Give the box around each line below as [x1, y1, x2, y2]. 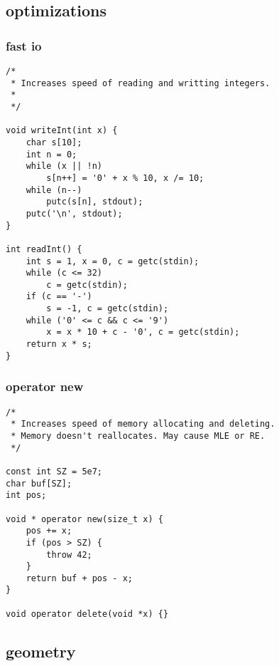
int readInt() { [6, 244, 82, 254]
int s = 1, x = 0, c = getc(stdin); [26, 256, 199, 266]
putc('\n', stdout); [26, 208, 123, 219]
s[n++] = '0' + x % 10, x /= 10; [46, 172, 204, 183]
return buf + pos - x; [26, 573, 133, 583]
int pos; [6, 490, 47, 501]
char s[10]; [26, 137, 82, 147]
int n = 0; [26, 149, 77, 160]
